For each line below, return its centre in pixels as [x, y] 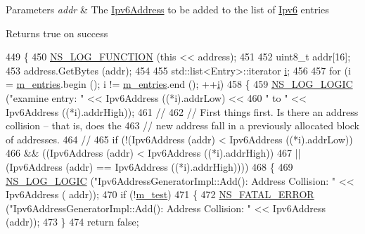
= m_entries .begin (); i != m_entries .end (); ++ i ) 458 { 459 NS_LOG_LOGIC [179, 84]
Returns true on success [57, 33]
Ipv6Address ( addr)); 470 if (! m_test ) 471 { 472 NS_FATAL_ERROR [160, 194]
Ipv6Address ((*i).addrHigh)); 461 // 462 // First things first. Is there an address [182, 111]
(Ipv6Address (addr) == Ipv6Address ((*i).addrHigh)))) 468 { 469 [149, 166]
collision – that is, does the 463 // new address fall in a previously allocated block [182, 125]
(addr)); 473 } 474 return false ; [72, 222]
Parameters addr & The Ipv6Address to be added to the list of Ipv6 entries [167, 9]
